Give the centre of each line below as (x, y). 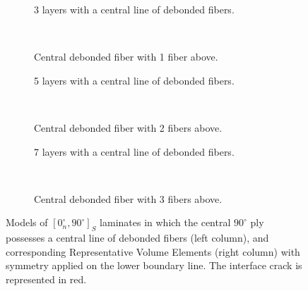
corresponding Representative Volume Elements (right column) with (153, 251)
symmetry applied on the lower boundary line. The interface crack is (154, 265)
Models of (27, 222)
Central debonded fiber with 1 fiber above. (126, 57)
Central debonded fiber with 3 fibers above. (128, 198)
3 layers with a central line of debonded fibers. (134, 9)
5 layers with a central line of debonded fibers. (134, 80)
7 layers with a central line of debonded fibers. (134, 151)
